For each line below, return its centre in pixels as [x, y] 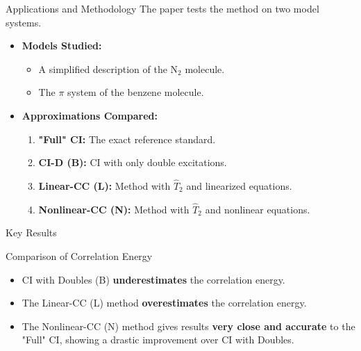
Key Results [31, 232]
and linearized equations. [239, 185]
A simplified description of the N [108, 68]
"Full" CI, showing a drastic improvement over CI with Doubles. [158, 340]
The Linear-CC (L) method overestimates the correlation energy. [164, 303]
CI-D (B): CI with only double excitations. [133, 162]
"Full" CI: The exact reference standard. [127, 139]
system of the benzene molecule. [136, 92]
